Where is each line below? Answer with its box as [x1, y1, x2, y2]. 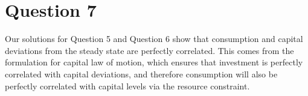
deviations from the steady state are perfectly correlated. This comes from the [5, 44, 294, 56]
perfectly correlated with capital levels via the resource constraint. [5, 79, 250, 92]
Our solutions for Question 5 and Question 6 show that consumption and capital [5, 32, 303, 45]
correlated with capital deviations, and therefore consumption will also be [5, 67, 278, 80]
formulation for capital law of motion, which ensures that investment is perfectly [5, 56, 303, 68]
